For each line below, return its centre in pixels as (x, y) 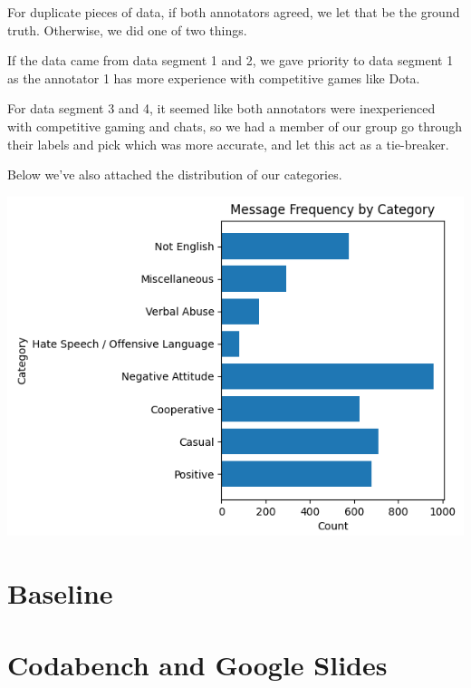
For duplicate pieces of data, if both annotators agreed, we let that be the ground (234, 12)
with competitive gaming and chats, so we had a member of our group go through (235, 126)
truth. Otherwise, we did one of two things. (127, 29)
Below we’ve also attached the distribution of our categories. (175, 174)
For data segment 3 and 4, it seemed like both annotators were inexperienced (221, 108)
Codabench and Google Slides (197, 664)
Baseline (60, 593)
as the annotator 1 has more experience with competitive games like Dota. (214, 78)
